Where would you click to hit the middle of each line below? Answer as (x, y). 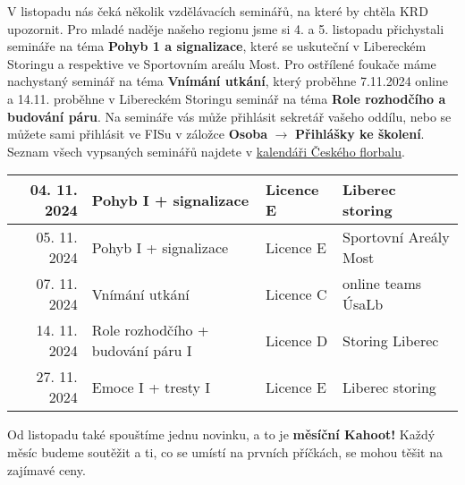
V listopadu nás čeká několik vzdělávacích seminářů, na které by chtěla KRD (218, 11)
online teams (382, 284)
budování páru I (142, 351)
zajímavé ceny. (46, 469)
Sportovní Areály (396, 237)
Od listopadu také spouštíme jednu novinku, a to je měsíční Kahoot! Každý (221, 434)
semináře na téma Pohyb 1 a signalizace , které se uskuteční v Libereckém (217, 46)
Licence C (296, 294)
